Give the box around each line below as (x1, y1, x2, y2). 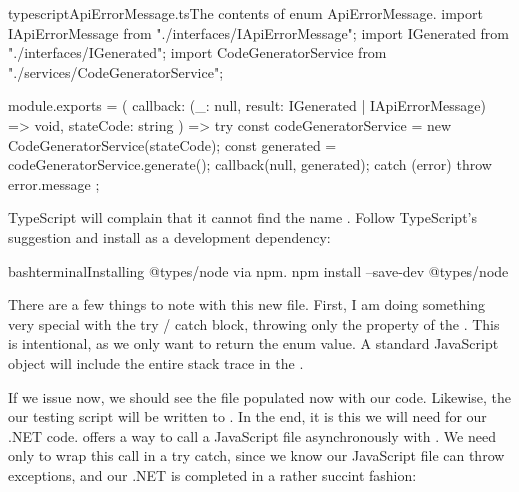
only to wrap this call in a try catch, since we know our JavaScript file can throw (8, 445, 505, 466)
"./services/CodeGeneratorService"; (8, 61, 224, 82)
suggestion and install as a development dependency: (8, 226, 331, 247)
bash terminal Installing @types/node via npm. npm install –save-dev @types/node (8, 260, 509, 281)
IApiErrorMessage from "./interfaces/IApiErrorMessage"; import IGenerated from (8, 22, 510, 43)
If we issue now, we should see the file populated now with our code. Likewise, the (8, 386, 512, 407)
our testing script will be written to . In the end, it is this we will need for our (8, 406, 487, 427)
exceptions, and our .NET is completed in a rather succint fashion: (8, 464, 417, 485)
